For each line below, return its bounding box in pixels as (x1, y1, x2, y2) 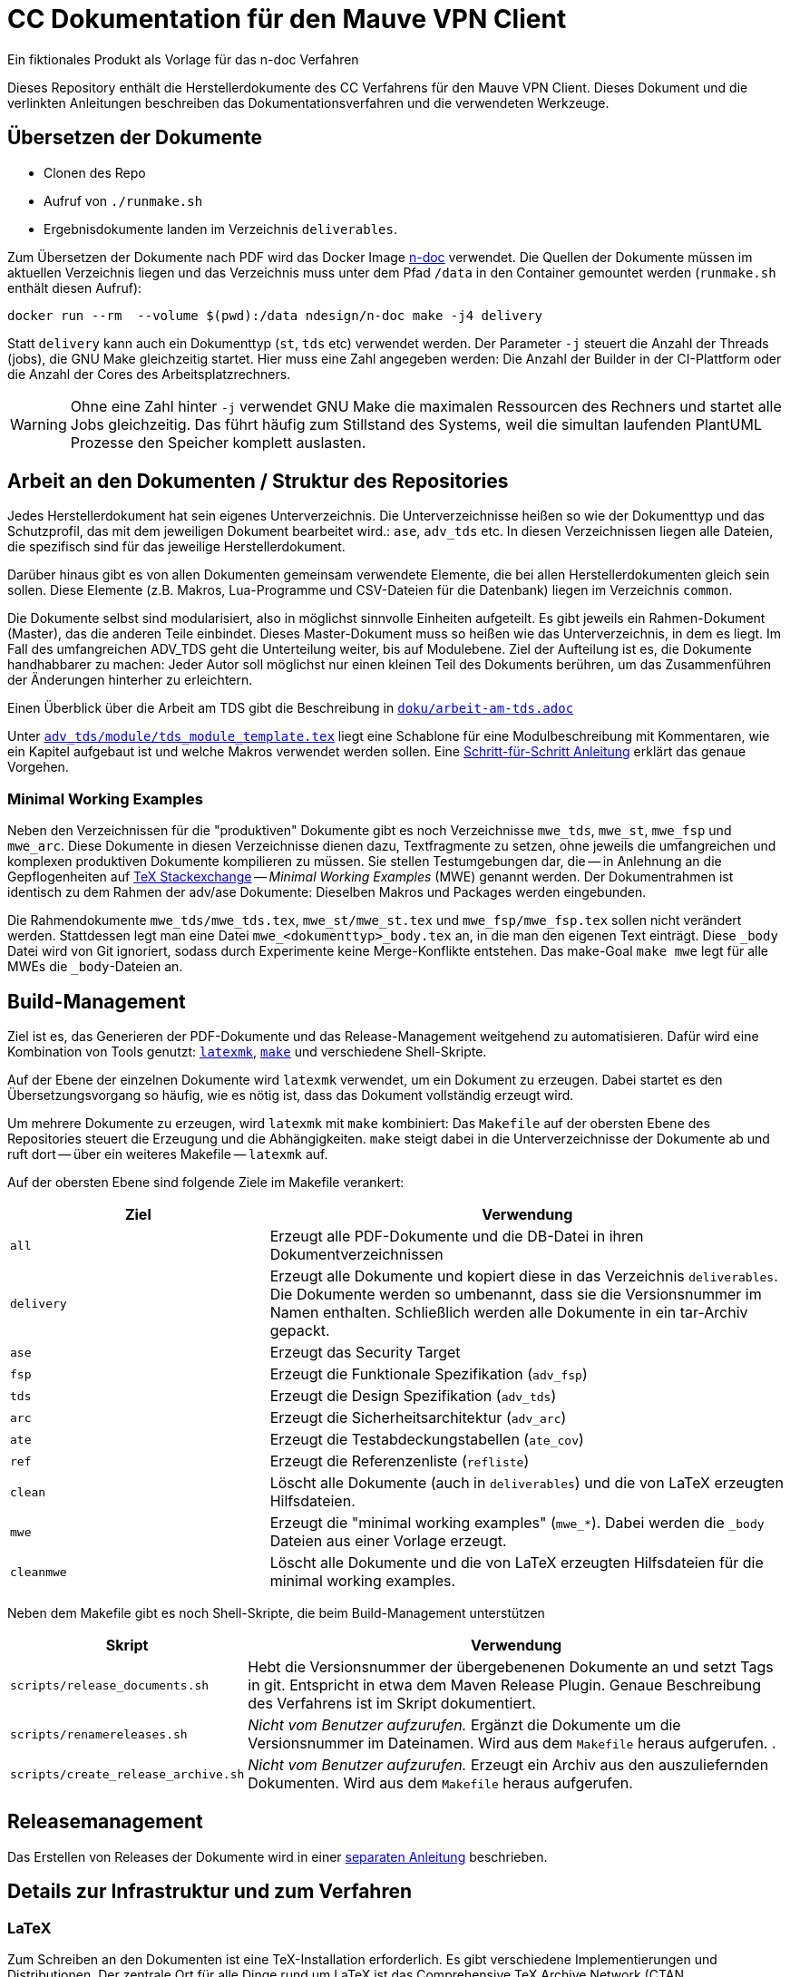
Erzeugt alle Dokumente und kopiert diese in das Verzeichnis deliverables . (269, 1267, 778, 1286)
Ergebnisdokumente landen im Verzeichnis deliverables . (44, 220, 397, 237)
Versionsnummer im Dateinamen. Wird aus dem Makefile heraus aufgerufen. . (248, 1734, 776, 1753)
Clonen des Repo (44, 164, 146, 180)
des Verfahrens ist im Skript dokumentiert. (248, 1694, 536, 1713)
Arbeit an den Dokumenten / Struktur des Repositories (7, 470, 509, 493)
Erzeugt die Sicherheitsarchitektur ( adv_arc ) (269, 1408, 567, 1427)
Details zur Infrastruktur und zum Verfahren (7, 1880, 413, 1904)
